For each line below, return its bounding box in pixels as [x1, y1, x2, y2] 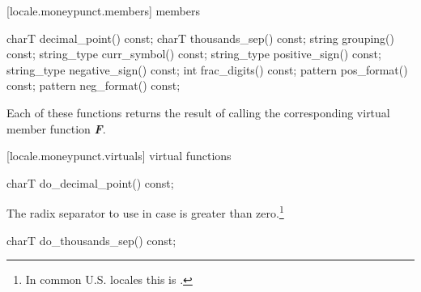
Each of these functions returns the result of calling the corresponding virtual [6, 104, 390, 121]
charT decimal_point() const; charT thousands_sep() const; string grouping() [6, 29, 394, 46]
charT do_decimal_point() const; [6, 174, 174, 191]
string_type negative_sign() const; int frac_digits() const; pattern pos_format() [6, 61, 408, 78]
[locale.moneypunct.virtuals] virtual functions [6, 147, 232, 164]
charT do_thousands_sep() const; [6, 231, 176, 248]
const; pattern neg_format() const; [6, 77, 181, 94]
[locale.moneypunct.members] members [6, 2, 201, 19]
